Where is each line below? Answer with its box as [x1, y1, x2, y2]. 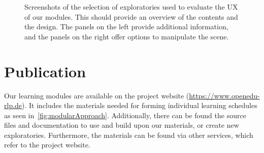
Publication [4, 61, 86, 81]
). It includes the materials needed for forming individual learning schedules [22, 100, 257, 111]
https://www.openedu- [189, 90, 260, 100]
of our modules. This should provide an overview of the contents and [24, 11, 238, 22]
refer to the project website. [4, 139, 90, 150]
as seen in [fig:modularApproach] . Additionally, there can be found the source [4, 110, 246, 120]
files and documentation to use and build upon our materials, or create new [4, 120, 239, 130]
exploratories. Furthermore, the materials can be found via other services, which [4, 129, 253, 140]
